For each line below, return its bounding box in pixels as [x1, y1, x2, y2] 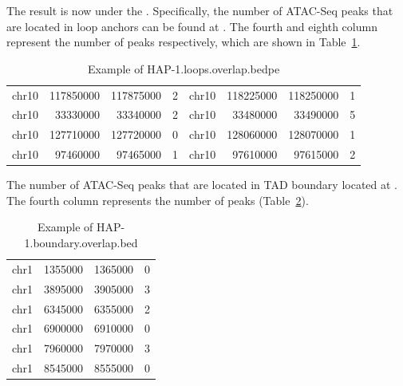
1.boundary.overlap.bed [24, 234, 138, 251]
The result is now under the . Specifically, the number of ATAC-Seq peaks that [6, 2, 393, 18]
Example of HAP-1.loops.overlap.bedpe [88, 60, 280, 77]
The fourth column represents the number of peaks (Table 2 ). [6, 191, 309, 208]
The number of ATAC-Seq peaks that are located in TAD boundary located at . [6, 176, 398, 193]
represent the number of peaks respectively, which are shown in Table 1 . [6, 33, 361, 50]
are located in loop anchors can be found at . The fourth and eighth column [6, 18, 377, 34]
